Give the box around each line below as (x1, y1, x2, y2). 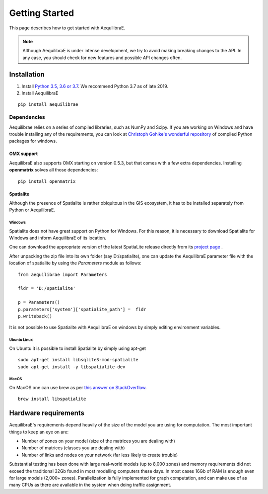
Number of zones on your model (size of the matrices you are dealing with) (21, 438, 176, 444)
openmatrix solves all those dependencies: (9, 167, 98, 173)
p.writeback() (18, 313, 52, 319)
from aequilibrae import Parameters (18, 271, 107, 277)
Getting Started (9, 7, 74, 18)
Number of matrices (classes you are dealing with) (21, 445, 125, 451)
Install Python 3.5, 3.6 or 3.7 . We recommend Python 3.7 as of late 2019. (21, 83, 169, 89)
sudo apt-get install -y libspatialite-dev (18, 364, 126, 370)
